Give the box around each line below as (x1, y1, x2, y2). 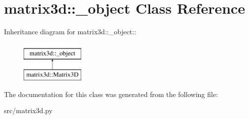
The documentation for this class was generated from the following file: (4, 89, 218, 99)
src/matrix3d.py (4, 105, 53, 116)
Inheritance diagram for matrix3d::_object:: (4, 26, 136, 37)
